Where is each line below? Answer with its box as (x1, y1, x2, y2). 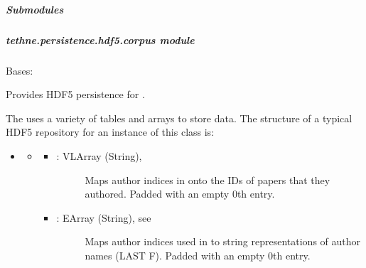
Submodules (6, 1, 64, 16)
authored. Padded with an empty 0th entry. (85, 186, 275, 201)
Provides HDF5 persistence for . (6, 87, 145, 102)
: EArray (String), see (56, 210, 151, 225)
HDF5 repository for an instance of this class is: (6, 124, 215, 139)
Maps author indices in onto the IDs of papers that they (85, 172, 330, 187)
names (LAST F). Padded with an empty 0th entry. (85, 247, 311, 262)
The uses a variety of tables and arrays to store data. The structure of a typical (6, 110, 352, 125)
